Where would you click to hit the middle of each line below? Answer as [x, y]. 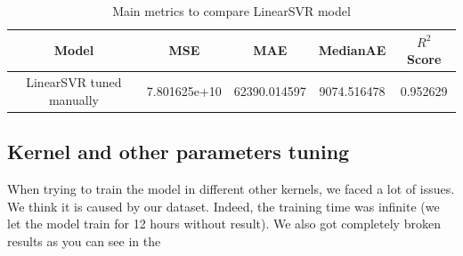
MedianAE [352, 50]
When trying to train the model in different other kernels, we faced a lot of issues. [231, 188]
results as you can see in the [84, 240]
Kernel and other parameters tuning [179, 152]
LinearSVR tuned [74, 82]
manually [73, 99]
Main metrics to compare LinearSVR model [231, 11]
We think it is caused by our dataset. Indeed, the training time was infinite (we [223, 206]
